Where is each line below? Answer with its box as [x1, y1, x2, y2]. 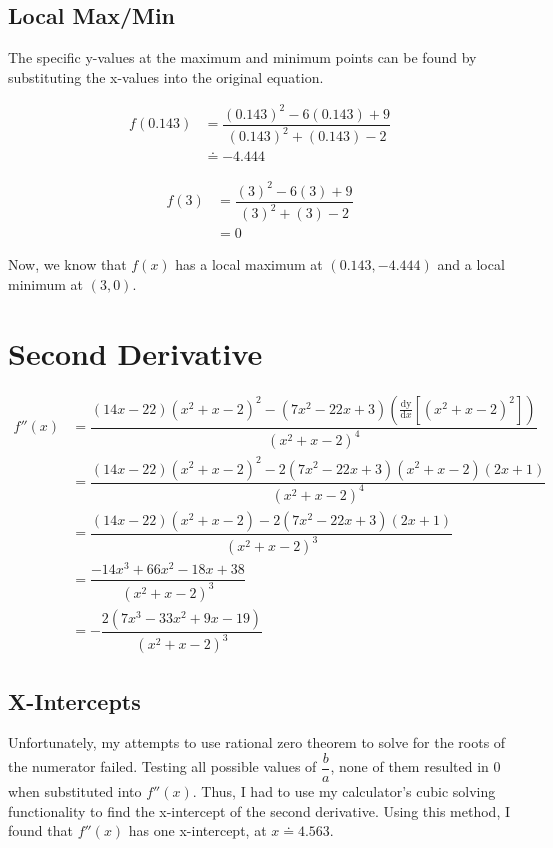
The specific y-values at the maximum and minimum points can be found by [8, 47, 477, 68]
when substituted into [8, 781, 142, 802]
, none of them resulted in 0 [330, 756, 501, 777]
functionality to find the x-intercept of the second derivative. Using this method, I [8, 800, 510, 821]
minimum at [8, 273, 84, 294]
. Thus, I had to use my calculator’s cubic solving [192, 781, 496, 802]
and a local [437, 254, 505, 275]
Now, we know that [8, 254, 127, 275]
